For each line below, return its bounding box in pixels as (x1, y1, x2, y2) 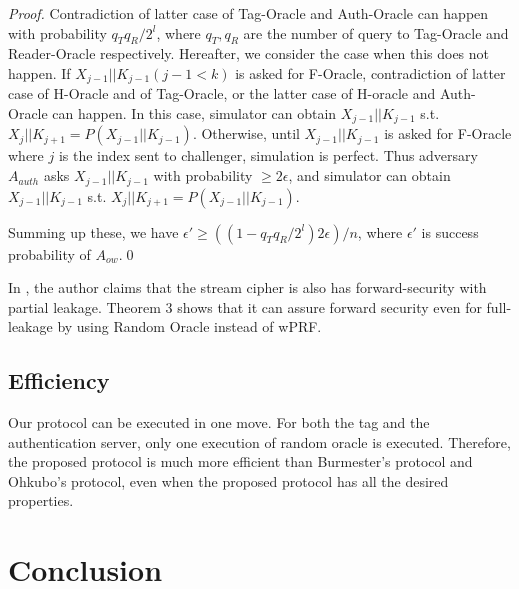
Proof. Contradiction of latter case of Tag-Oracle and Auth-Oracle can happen (8, 3, 489, 23)
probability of (8, 243, 91, 264)
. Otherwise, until (192, 123, 300, 144)
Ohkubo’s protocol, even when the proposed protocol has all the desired (8, 470, 449, 491)
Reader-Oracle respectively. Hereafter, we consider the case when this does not (8, 43, 490, 64)
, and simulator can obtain (288, 165, 451, 186)
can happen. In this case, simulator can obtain (52, 103, 337, 124)
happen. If (8, 62, 71, 83)
